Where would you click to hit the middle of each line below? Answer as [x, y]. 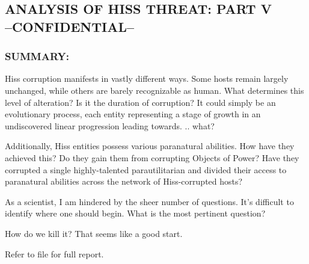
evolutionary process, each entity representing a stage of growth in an [133, 114]
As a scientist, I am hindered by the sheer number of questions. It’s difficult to [149, 201]
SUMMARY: [37, 56]
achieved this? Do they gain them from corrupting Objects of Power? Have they [152, 157]
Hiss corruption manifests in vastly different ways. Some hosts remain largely [147, 78]
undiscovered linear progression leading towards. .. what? [110, 125]
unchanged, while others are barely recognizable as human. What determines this [154, 90]
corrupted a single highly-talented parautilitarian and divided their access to [146, 169]
